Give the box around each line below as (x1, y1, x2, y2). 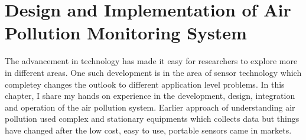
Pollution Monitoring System (5, 21, 247, 45)
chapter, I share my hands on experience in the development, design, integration (5, 89, 295, 102)
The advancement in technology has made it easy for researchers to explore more (5, 55, 298, 67)
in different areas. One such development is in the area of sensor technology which (5, 66, 302, 78)
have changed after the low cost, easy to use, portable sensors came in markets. (5, 124, 292, 136)
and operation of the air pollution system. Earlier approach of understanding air (5, 101, 295, 113)
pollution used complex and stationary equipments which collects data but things (5, 112, 300, 125)
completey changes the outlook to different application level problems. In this (5, 78, 285, 90)
